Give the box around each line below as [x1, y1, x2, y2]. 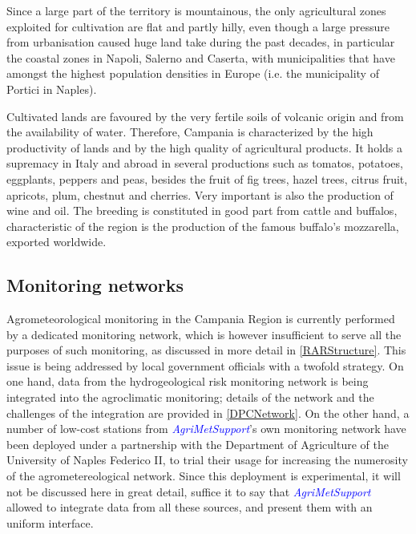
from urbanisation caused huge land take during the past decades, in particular [6, 34, 395, 51]
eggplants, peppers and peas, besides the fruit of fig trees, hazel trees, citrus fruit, [6, 170, 408, 187]
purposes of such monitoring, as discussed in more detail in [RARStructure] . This [6, 342, 406, 358]
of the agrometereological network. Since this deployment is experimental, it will [6, 467, 401, 484]
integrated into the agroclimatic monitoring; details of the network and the [6, 389, 374, 406]
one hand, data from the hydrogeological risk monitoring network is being [6, 373, 369, 390]
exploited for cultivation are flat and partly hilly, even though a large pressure [6, 18, 390, 34]
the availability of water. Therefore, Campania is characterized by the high [6, 123, 374, 140]
